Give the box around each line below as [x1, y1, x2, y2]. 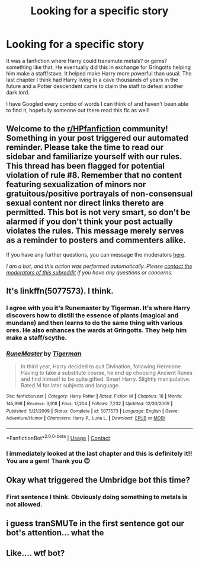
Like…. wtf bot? [6, 548, 65, 558]
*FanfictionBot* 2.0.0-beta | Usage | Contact [6, 433, 111, 441]
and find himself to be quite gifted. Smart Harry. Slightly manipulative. [20, 375, 191, 383]
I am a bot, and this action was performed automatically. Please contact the [6, 263, 192, 270]
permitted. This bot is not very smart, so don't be [6, 207, 191, 217]
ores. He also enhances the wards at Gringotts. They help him [6, 326, 187, 334]
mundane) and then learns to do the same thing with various [6, 319, 183, 327]
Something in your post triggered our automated [6, 133, 188, 143]
